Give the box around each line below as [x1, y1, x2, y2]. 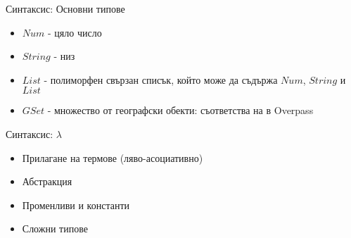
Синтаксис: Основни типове [6, 1, 125, 15]
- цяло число [48, 25, 102, 39]
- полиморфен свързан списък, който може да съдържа [44, 72, 278, 87]
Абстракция [22, 174, 72, 189]
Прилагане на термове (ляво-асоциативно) [22, 150, 203, 165]
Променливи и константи [22, 197, 130, 212]
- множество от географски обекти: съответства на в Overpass [47, 103, 314, 118]
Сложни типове [22, 221, 88, 236]
